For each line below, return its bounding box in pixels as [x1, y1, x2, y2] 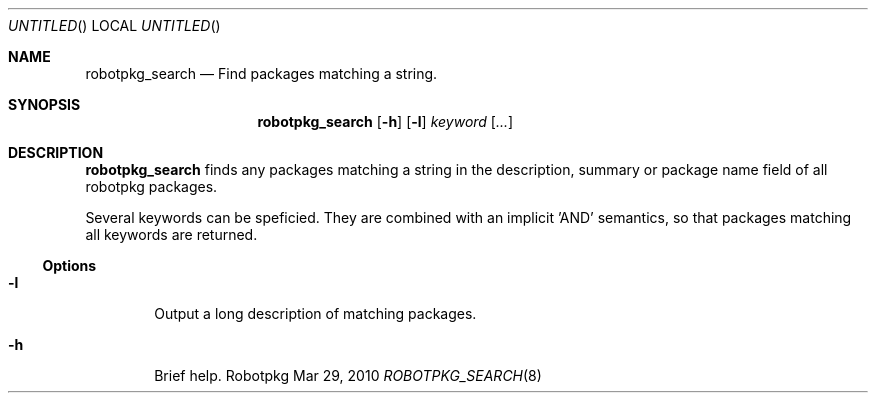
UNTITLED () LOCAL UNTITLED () [8, 17, 221, 34]
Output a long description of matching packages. [154, 305, 477, 322]
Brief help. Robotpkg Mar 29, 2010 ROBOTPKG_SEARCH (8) [154, 367, 542, 384]
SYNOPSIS [8, 96, 81, 113]
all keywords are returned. [85, 226, 258, 243]
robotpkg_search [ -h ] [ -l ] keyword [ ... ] [257, 113, 514, 130]
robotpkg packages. [85, 178, 218, 195]
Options [42, 257, 97, 274]
